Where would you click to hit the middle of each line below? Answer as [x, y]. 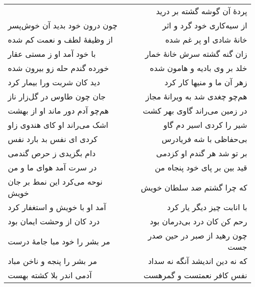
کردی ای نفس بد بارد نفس [53, 139]
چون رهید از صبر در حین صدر [197, 235]
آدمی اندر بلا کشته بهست [50, 275]
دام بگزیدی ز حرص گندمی [52, 153]
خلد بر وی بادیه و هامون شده [198, 68]
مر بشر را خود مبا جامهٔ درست [59, 241]
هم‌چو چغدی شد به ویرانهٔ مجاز [196, 96]
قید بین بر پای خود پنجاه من [201, 167]
